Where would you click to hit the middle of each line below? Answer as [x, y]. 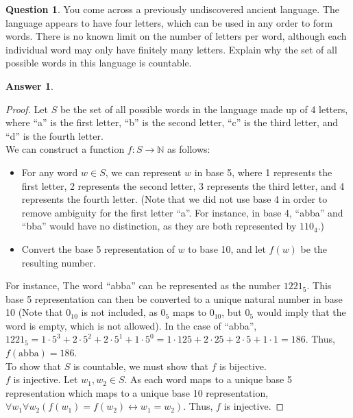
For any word [50, 172]
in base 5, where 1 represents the [263, 172]
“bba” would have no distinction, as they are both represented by [159, 226]
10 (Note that [34, 312]
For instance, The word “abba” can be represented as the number [143, 285]
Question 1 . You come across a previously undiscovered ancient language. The [172, 9]
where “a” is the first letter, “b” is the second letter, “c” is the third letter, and [172, 122]
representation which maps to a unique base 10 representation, [137, 392]
